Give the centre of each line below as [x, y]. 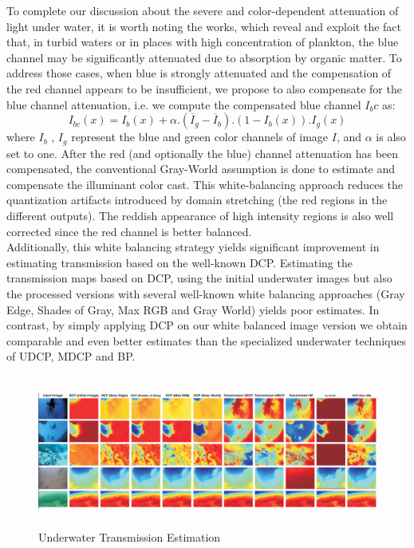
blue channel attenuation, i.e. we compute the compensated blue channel [184, 104]
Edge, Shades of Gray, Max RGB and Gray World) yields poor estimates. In [193, 309]
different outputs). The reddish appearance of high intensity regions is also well [200, 215]
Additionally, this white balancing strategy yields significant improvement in [193, 247]
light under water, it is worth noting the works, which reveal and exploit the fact [204, 26]
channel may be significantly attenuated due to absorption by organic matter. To [204, 57]
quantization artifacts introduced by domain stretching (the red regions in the [197, 200]
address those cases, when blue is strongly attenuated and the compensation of [199, 73]
